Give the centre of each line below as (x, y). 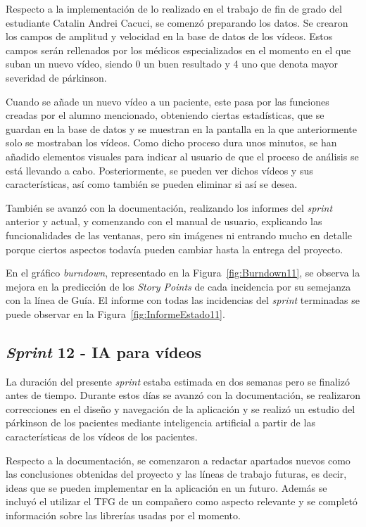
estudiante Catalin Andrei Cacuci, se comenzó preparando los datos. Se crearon (177, 22)
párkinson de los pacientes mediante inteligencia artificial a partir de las (160, 423)
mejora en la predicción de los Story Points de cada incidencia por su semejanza (178, 286)
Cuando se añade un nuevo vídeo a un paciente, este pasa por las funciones (168, 101)
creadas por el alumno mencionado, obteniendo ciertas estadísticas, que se (165, 115)
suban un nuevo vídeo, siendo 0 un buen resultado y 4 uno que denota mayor (172, 64)
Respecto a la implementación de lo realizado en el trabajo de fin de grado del (174, 8)
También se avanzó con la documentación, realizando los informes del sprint (169, 207)
